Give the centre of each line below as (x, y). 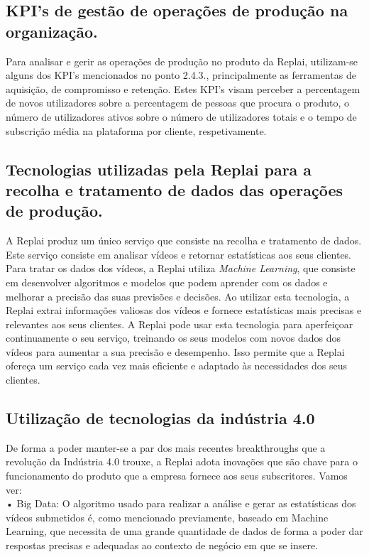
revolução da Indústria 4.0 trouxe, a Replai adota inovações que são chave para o (182, 461)
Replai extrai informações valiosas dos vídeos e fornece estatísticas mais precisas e (184, 310)
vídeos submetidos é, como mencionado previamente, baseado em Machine (167, 517)
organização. (52, 31)
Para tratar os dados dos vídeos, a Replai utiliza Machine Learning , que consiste (181, 268)
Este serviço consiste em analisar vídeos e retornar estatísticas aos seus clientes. (179, 254)
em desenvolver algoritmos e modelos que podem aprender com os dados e (167, 282)
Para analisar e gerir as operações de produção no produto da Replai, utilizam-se (182, 61)
